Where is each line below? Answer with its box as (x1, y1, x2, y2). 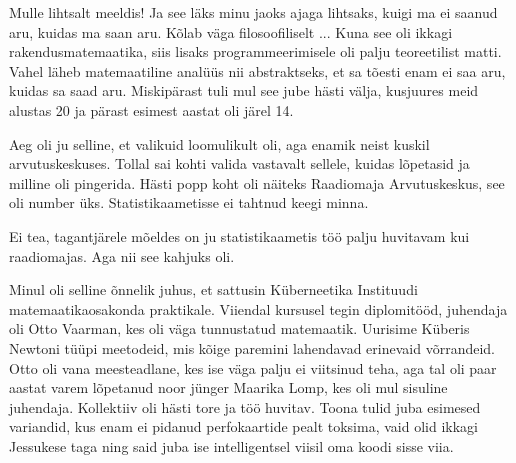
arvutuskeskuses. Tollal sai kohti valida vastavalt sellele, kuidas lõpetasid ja (9, 153, 470, 174)
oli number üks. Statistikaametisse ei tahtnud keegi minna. (9, 192, 369, 213)
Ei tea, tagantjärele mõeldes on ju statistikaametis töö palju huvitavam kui (9, 225, 470, 246)
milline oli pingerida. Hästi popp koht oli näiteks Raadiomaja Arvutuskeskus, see (9, 172, 505, 193)
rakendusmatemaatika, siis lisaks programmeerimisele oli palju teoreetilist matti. (9, 41, 502, 62)
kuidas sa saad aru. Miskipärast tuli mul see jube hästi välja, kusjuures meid (9, 80, 479, 101)
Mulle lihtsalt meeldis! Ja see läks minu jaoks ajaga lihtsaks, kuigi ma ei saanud (9, 2, 498, 22)
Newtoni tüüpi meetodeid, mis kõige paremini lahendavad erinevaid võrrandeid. (9, 337, 495, 358)
